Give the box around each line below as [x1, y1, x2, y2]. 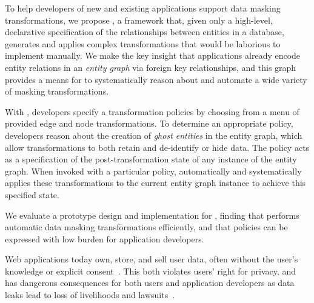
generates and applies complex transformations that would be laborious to [5, 37, 281, 50]
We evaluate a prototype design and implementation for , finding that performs [5, 208, 299, 221]
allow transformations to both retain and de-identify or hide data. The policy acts [5, 141, 310, 153]
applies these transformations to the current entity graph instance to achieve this [5, 176, 306, 189]
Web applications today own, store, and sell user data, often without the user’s [5, 253, 298, 265]
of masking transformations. [5, 85, 109, 98]
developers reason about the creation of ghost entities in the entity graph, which [5, 128, 302, 141]
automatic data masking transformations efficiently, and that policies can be [5, 221, 288, 233]
